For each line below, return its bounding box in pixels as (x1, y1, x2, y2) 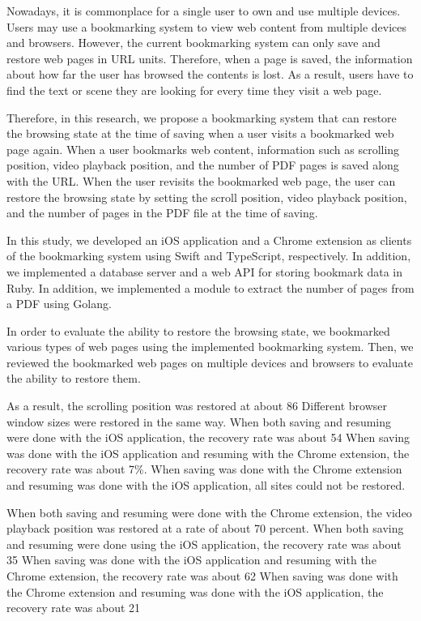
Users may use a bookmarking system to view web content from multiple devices (6, 18, 407, 35)
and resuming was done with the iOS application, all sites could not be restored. (6, 477, 406, 494)
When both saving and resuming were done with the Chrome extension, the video (6, 503, 412, 520)
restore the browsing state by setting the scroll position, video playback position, (6, 188, 407, 205)
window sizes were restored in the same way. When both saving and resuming (6, 413, 392, 430)
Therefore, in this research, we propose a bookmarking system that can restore (6, 109, 397, 126)
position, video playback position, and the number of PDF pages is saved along (6, 156, 399, 173)
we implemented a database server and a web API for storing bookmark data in (6, 263, 403, 280)
